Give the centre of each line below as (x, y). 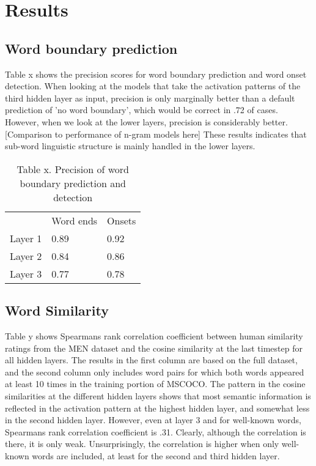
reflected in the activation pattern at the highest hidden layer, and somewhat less (157, 408)
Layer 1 (26, 238)
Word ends (75, 220)
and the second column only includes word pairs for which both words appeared (155, 372)
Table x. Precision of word (73, 169)
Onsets (122, 220)
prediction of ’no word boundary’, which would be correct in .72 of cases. (141, 110)
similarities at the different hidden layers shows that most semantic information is (158, 395)
